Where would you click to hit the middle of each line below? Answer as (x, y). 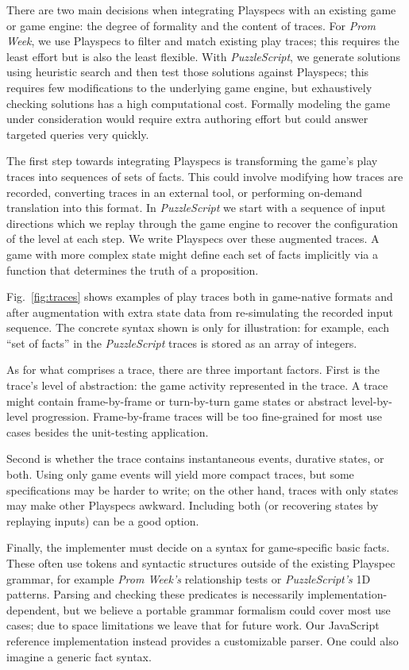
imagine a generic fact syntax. (79, 656)
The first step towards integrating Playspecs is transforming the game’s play (192, 161)
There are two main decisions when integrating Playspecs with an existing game (201, 10)
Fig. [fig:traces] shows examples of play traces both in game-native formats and (200, 296)
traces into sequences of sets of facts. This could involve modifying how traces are (205, 176)
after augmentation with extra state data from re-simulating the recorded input (200, 312)
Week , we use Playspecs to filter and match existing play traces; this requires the (203, 41)
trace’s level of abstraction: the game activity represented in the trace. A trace (197, 385)
